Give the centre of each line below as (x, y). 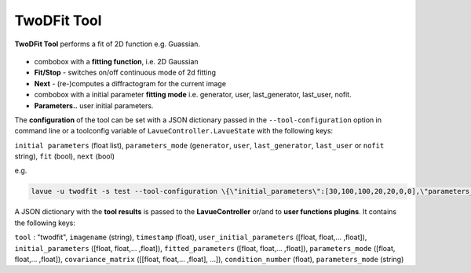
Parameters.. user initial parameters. (94, 105)
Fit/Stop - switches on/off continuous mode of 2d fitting (125, 73)
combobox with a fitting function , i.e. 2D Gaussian (117, 61)
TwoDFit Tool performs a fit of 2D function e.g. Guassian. (107, 44)
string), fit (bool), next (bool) (65, 156)
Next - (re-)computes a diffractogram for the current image (130, 83)
